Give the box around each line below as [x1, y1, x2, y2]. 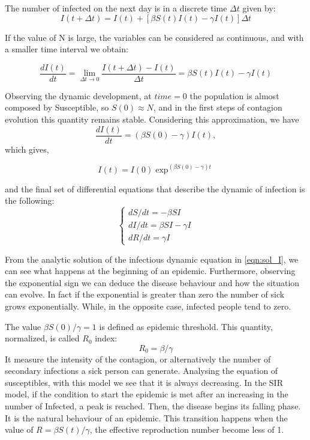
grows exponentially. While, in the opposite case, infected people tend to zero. [5, 299, 291, 312]
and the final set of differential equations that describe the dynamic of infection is [5, 182, 305, 195]
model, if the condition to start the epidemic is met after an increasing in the [5, 388, 288, 400]
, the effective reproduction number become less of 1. [89, 423, 284, 436]
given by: [242, 2, 276, 14]
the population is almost [189, 89, 279, 102]
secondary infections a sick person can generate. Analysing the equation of [5, 364, 278, 377]
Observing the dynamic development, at [5, 89, 152, 102]
